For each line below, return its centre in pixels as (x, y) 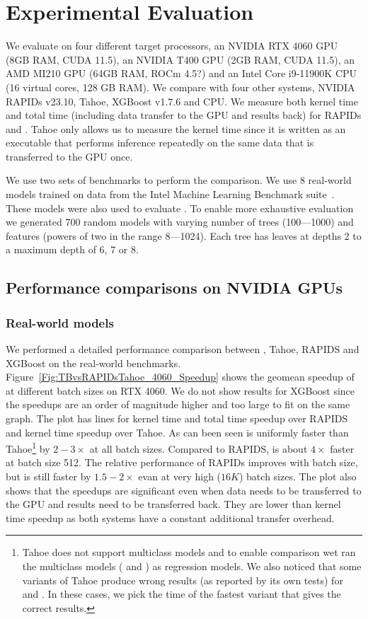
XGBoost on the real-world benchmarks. (93, 363)
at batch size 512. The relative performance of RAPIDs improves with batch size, (182, 462)
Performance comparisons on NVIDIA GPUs (174, 288)
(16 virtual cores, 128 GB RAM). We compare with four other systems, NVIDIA (180, 87)
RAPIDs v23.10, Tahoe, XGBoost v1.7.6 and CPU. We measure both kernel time (182, 101)
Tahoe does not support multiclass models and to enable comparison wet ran (189, 552)
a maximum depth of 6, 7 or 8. (72, 249)
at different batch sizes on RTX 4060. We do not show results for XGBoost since (180, 390)
